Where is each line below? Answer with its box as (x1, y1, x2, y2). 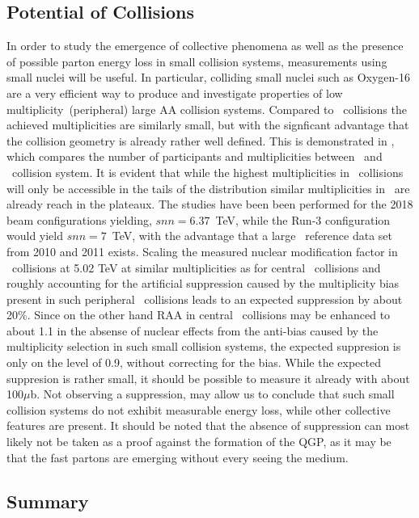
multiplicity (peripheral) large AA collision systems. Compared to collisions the (6, 100, 407, 117)
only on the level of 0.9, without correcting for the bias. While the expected (6, 354, 381, 371)
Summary (6, 488, 89, 513)
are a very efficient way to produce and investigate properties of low (6, 84, 343, 101)
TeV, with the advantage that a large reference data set (112, 227, 393, 244)
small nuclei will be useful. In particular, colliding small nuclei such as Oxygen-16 (6, 69, 411, 86)
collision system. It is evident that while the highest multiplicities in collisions (11, 163, 404, 180)
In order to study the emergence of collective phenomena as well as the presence (6, 37, 404, 54)
